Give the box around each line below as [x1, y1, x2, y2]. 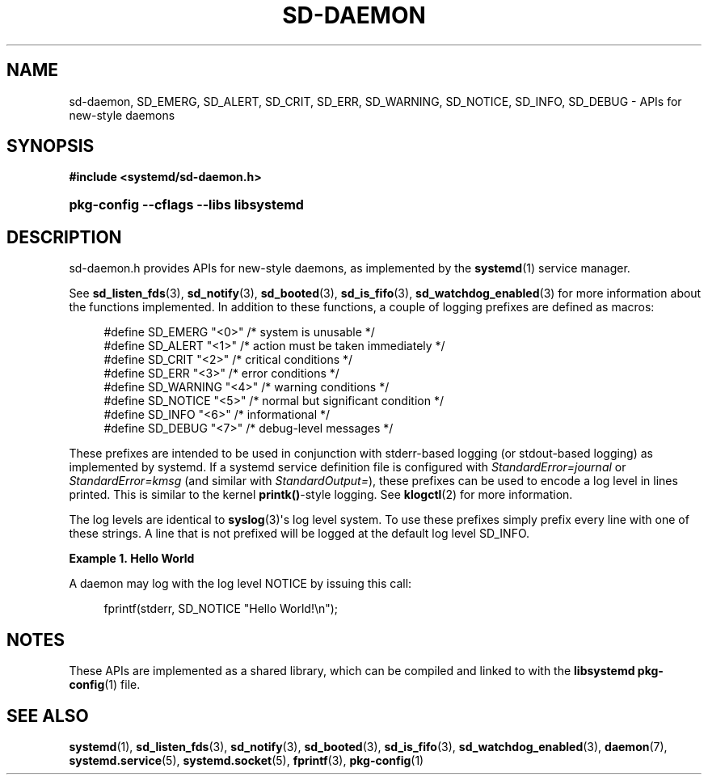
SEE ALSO [6, 705, 89, 726]
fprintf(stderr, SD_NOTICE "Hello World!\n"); [103, 602, 339, 616]
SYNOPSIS [6, 136, 95, 157]
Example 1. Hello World [69, 551, 195, 566]
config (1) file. [69, 678, 141, 692]
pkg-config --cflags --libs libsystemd [69, 196, 304, 213]
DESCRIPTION [6, 226, 122, 247]
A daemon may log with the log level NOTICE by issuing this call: [69, 576, 412, 591]
